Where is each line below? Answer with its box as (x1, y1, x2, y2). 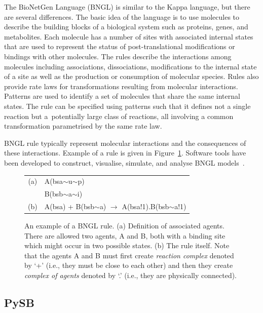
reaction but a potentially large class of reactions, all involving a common (4, 110, 234, 121)
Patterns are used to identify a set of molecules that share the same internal (4, 91, 240, 101)
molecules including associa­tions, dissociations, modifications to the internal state (4, 61, 257, 71)
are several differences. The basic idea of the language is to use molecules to (4, 11, 240, 22)
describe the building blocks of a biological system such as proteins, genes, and (4, 21, 248, 32)
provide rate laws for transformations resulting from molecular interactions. (4, 81, 238, 91)
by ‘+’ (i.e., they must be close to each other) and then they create (24, 260, 233, 270)
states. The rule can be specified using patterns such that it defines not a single (4, 100, 251, 111)
